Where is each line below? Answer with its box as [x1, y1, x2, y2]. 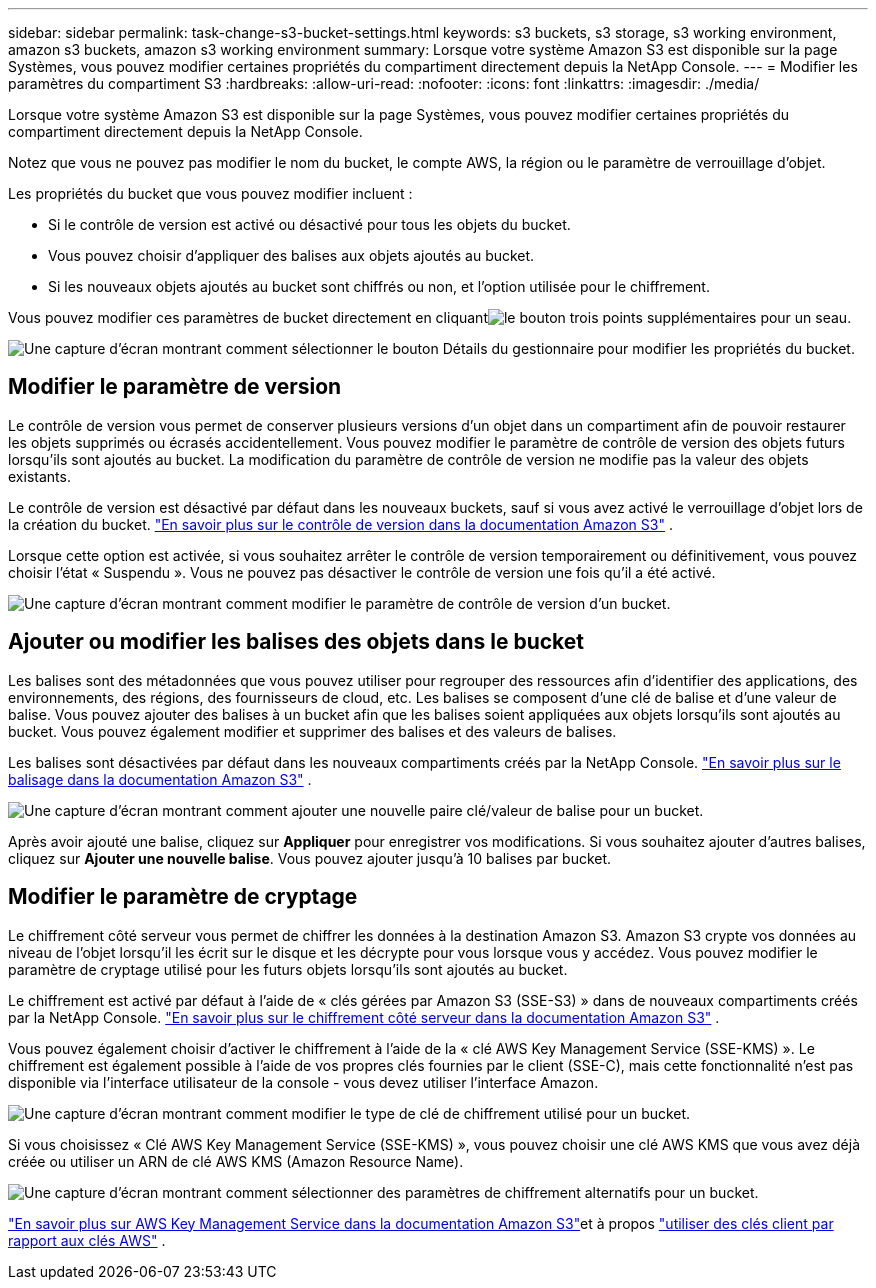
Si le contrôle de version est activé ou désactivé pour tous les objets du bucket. [48, 216, 571, 233]
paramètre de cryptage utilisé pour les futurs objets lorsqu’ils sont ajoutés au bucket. [8, 960, 568, 978]
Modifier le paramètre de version [8, 374, 342, 400]
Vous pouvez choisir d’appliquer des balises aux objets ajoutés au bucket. [48, 247, 535, 264]
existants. [8, 467, 71, 485]
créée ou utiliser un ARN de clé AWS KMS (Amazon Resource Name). [8, 1152, 464, 1170]
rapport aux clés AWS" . [8, 1231, 166, 1249]
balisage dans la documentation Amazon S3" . [8, 770, 312, 788]
